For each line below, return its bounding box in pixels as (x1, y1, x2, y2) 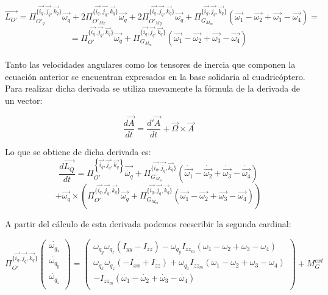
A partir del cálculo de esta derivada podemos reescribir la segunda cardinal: (5, 217, 291, 230)
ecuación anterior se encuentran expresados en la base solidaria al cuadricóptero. (5, 70, 305, 82)
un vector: (5, 94, 43, 107)
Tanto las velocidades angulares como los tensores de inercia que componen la (5, 58, 296, 71)
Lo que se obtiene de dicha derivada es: (5, 145, 151, 158)
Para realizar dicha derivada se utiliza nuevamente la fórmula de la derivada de (5, 82, 300, 95)
